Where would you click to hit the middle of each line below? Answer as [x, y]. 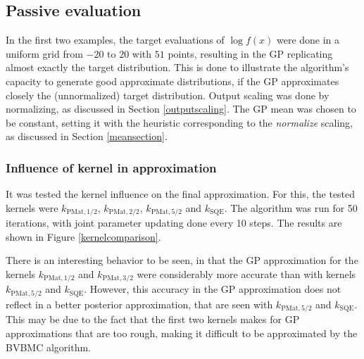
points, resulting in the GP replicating [250, 53]
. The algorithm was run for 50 [291, 207]
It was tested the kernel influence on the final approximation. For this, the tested [181, 194]
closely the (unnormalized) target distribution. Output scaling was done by [168, 95]
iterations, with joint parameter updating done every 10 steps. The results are [174, 223]
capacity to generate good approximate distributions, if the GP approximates [172, 81]
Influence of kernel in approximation [111, 167]
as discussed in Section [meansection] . [87, 136]
